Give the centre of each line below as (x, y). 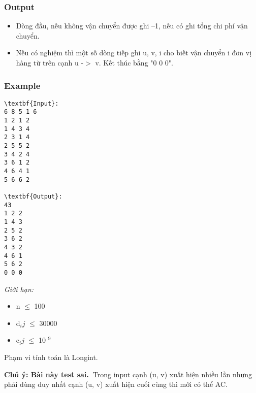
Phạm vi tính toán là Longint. (51, 357)
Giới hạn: (19, 289)
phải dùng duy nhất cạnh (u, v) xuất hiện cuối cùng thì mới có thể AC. (116, 384)
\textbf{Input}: (31, 103)
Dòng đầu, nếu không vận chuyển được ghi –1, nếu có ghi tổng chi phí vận (132, 26)
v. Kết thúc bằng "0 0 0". (134, 62)
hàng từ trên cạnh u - (50, 62)
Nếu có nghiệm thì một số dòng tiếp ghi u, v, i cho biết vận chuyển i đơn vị (134, 53)
